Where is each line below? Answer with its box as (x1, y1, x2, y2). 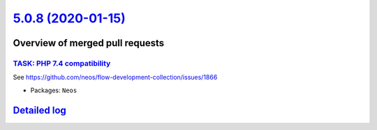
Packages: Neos (30, 86, 77, 94)
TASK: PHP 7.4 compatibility (13, 58, 111, 68)
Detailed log (13, 104, 66, 116)
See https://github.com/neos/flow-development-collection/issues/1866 (13, 73, 218, 82)
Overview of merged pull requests (13, 37, 165, 49)
